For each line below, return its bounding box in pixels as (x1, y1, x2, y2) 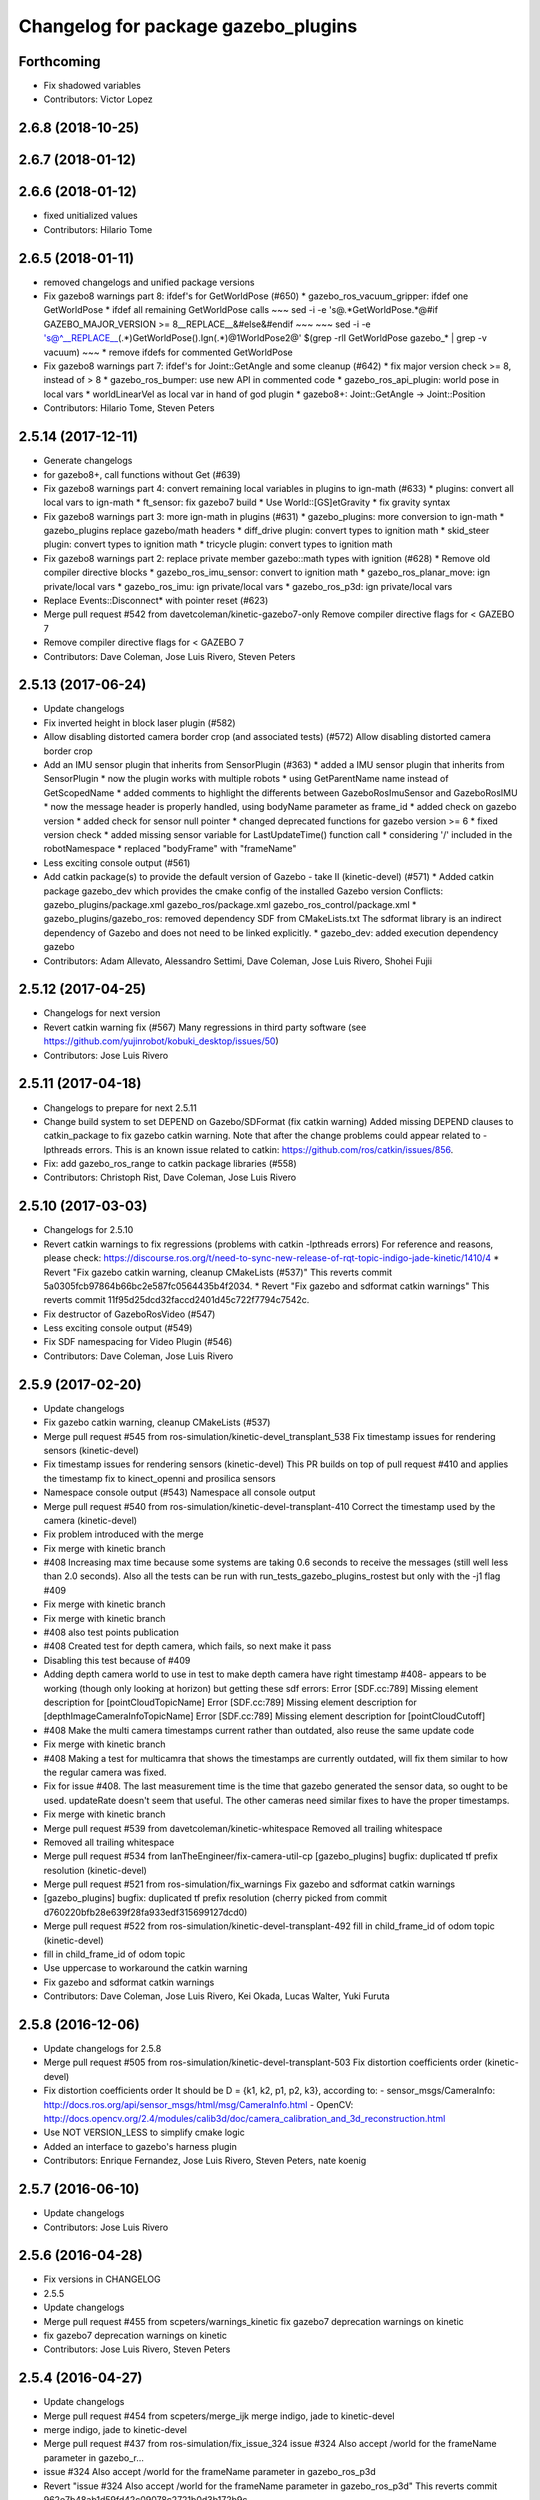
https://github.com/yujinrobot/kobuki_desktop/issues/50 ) (43, 1035, 279, 1047)
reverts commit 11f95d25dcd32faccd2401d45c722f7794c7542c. (43, 1294, 310, 1306)
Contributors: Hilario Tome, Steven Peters (43, 402, 215, 414)
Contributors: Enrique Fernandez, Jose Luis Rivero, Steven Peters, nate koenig (43, 2155, 367, 2167)
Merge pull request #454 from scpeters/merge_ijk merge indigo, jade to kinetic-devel (43, 2410, 395, 2422)
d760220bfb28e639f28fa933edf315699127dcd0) (43, 1906, 248, 1918)
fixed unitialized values (43, 210, 139, 222)
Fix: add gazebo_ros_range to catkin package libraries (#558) (43, 1158, 297, 1170)
